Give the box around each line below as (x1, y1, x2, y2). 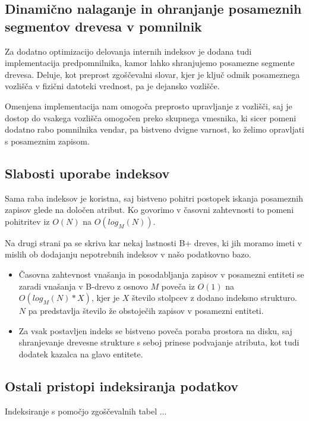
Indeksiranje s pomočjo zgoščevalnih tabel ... (5, 404, 167, 417)
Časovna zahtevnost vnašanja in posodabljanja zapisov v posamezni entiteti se (18, 268, 304, 280)
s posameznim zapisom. (5, 134, 90, 147)
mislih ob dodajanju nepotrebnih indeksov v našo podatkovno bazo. (5, 248, 251, 260)
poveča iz (161, 279, 195, 292)
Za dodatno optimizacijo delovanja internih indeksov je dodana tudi (5, 45, 252, 57)
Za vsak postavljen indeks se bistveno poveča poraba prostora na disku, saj (18, 324, 292, 337)
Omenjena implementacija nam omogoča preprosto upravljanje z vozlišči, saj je (5, 99, 292, 112)
